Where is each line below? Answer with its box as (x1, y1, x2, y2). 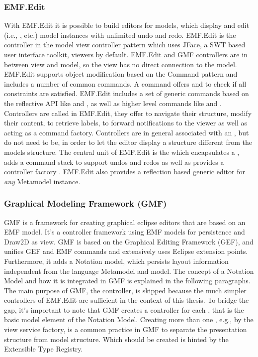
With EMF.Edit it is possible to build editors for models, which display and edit (4, 20, 250, 30)
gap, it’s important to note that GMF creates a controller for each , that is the (4, 304, 244, 315)
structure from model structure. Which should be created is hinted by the (4, 334, 229, 344)
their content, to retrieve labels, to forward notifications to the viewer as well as (4, 118, 247, 128)
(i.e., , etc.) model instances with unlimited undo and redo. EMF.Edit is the (4, 29, 236, 40)
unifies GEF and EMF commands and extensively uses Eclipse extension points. (4, 246, 248, 256)
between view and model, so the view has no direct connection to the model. (4, 59, 237, 69)
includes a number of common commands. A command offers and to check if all (4, 78, 247, 89)
